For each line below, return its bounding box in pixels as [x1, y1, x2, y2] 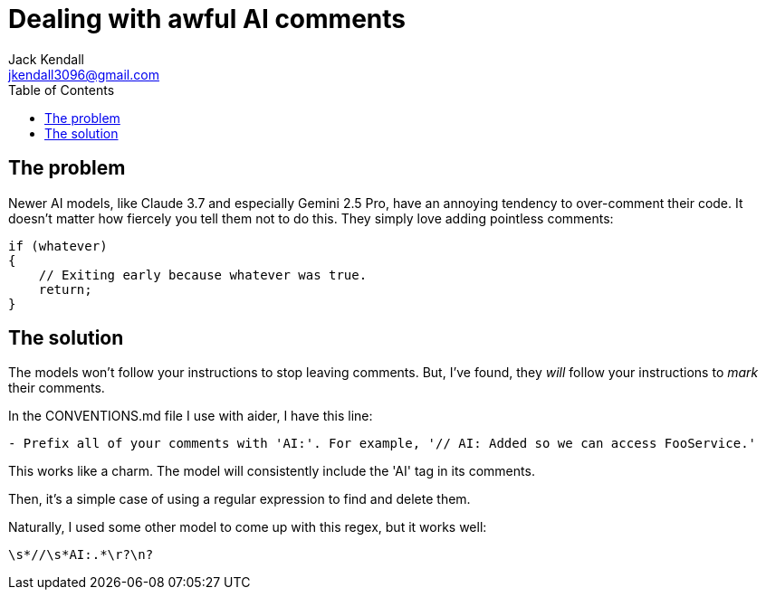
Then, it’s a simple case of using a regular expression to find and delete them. [8, 491, 471, 507]
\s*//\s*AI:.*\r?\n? [8, 547, 154, 563]
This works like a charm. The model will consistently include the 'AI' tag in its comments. [8, 463, 535, 479]
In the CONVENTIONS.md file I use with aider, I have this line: [8, 408, 373, 424]
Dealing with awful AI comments [8, 4, 406, 34]
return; [38, 281, 92, 297]
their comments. [8, 380, 105, 396]
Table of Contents [8, 81, 115, 98]
